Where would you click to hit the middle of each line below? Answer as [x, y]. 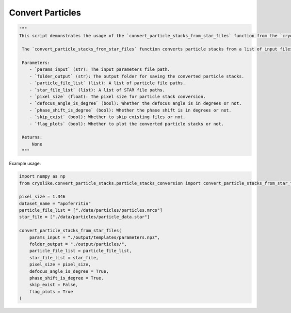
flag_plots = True [51, 291]
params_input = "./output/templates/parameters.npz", [95, 237]
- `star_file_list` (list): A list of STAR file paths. [97, 90]
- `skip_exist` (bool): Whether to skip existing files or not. [107, 117]
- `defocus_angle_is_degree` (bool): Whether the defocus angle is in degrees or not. [136, 103]
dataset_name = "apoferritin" [55, 203]
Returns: [32, 137]
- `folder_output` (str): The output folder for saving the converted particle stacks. [137, 76]
